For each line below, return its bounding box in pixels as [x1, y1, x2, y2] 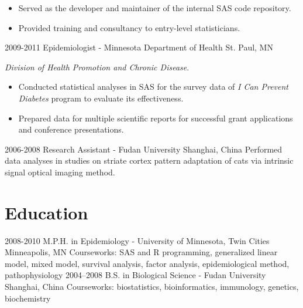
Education [5, 200, 88, 224]
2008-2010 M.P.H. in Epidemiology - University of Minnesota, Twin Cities [5, 234, 270, 246]
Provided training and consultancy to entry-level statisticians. [18, 21, 240, 33]
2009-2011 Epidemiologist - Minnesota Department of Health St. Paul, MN [5, 41, 273, 53]
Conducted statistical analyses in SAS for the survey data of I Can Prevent [18, 80, 288, 93]
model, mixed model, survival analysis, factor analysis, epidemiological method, [5, 257, 290, 269]
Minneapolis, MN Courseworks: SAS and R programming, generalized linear [5, 246, 278, 258]
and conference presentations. [18, 123, 124, 136]
